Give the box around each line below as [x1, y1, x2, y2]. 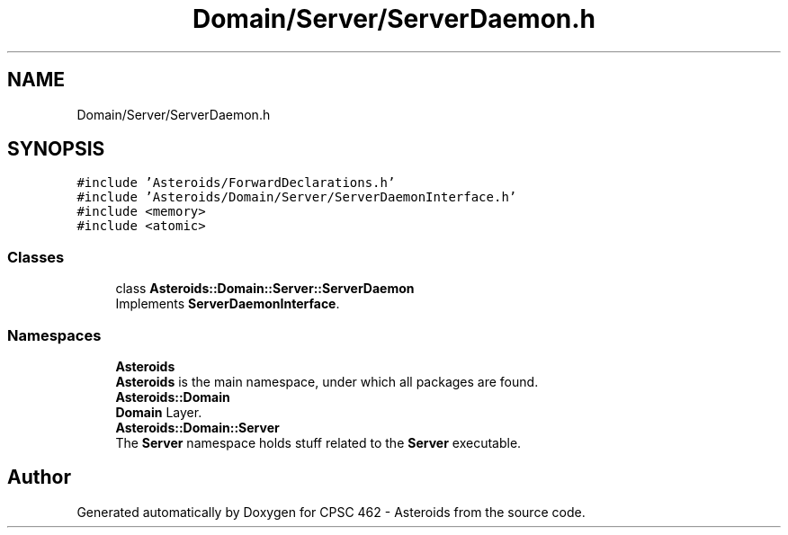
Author [7, 466, 71, 489]
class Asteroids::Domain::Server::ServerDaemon [115, 281, 415, 297]
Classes [7, 247, 65, 266]
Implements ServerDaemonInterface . [115, 296, 340, 312]
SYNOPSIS [7, 138, 105, 161]
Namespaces [7, 325, 102, 344]
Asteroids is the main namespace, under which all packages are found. [115, 373, 539, 389]
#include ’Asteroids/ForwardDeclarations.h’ [76, 175, 396, 191]
